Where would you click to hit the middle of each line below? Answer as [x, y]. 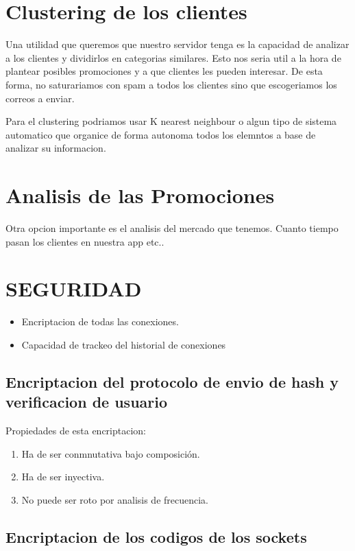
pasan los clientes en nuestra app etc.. [85, 241]
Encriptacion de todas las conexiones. [100, 321]
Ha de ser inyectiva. [63, 477]
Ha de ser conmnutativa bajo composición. [111, 453]
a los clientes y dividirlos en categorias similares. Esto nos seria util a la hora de [173, 57]
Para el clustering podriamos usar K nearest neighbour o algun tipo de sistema [171, 121]
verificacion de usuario [87, 402]
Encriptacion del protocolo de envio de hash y [172, 381]
